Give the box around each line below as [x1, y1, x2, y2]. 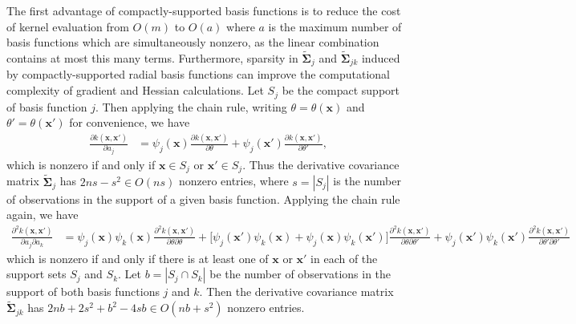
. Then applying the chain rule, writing [95, 98, 287, 115]
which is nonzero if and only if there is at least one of [6, 249, 269, 266]
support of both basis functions [6, 283, 160, 300]
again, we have [6, 206, 79, 223]
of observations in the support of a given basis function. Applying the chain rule [6, 190, 400, 207]
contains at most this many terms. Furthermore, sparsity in [6, 50, 298, 66]
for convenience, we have [69, 114, 190, 131]
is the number [333, 172, 401, 189]
